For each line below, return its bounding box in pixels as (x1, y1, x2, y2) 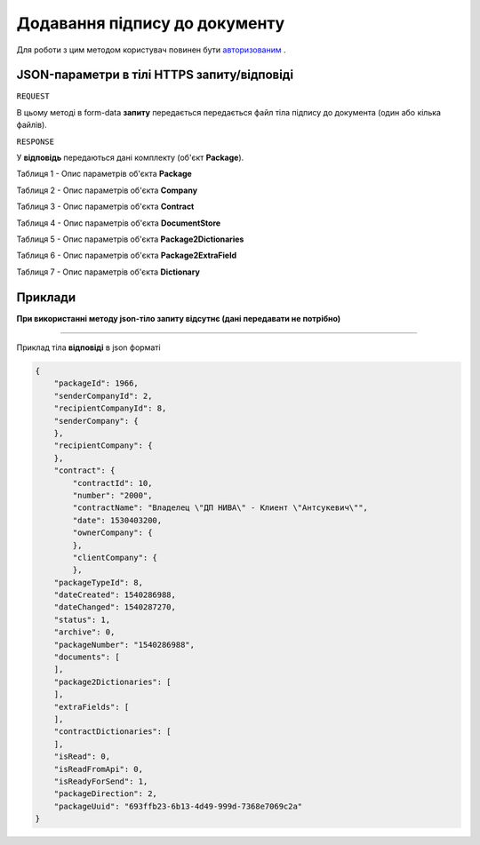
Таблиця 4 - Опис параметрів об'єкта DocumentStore (16, 218, 221, 228)
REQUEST (16, 92, 51, 101)
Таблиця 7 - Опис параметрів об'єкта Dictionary (16, 267, 200, 277)
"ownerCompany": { (72, 528, 153, 538)
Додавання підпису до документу (16, 13, 285, 33)
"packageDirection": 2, (53, 789, 157, 799)
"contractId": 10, (72, 478, 153, 488)
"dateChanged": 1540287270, (53, 602, 177, 612)
